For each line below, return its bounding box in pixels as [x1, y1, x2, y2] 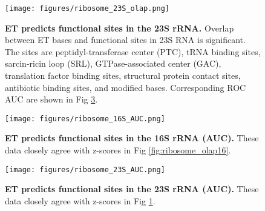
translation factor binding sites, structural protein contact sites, [5, 69, 241, 82]
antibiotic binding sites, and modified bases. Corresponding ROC [5, 81, 246, 93]
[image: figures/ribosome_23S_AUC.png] [5, 165, 165, 174]
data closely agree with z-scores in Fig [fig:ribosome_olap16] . [5, 144, 231, 156]
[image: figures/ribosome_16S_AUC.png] [5, 114, 165, 123]
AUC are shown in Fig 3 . [5, 93, 98, 105]
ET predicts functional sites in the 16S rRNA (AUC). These [5, 132, 259, 144]
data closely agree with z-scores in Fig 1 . [5, 194, 155, 207]
